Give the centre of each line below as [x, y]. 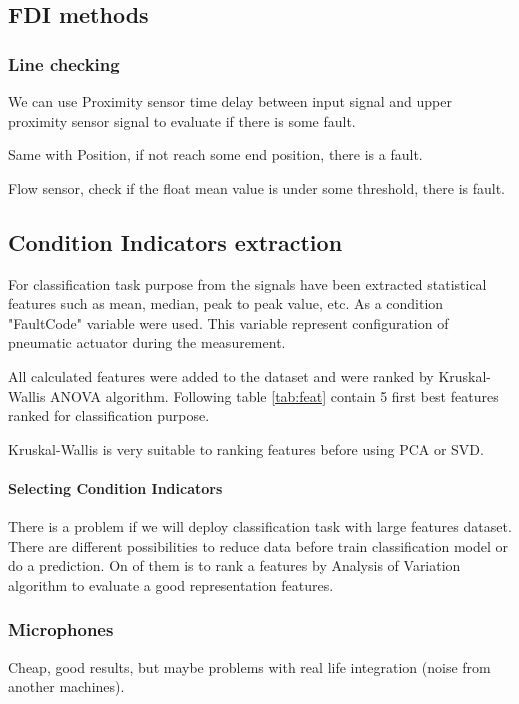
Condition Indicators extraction [175, 241]
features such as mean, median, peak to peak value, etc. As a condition [226, 303]
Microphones [61, 629]
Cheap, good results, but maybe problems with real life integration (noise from [249, 666]
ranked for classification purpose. [109, 415]
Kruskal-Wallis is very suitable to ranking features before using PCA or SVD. [246, 448]
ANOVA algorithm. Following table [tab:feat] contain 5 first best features [274, 395]
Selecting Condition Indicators [115, 487]
